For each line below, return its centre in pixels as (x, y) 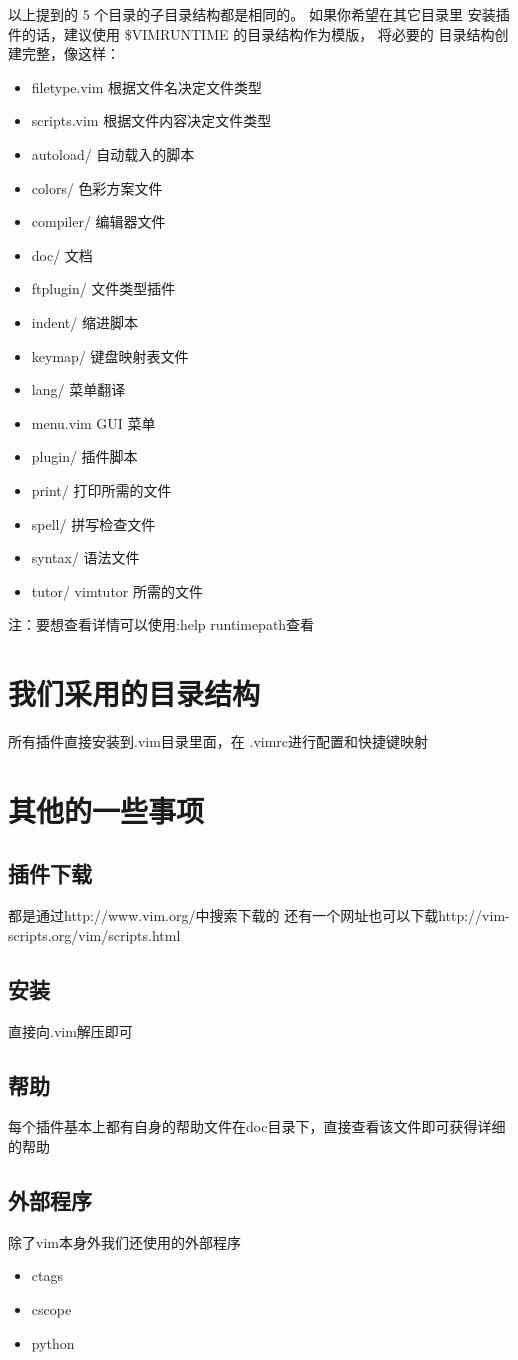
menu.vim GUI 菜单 (93, 422)
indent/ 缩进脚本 (84, 321)
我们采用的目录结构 (134, 693)
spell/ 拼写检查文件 (93, 523)
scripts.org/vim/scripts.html (94, 934)
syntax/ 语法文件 (85, 557)
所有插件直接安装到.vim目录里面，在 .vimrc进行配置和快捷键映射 (218, 741)
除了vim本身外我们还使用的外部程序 (124, 1241)
